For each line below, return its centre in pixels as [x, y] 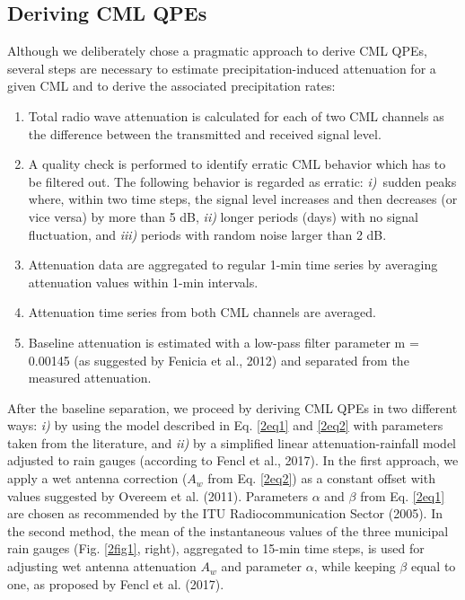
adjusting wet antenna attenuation [102, 566]
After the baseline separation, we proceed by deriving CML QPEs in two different [232, 407]
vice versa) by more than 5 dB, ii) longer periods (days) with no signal [224, 216]
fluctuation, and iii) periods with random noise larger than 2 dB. [207, 234]
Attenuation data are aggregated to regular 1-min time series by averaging [233, 265]
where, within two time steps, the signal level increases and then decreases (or [243, 199]
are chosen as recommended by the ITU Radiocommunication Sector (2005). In [225, 513]
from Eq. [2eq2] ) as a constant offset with [321, 478]
